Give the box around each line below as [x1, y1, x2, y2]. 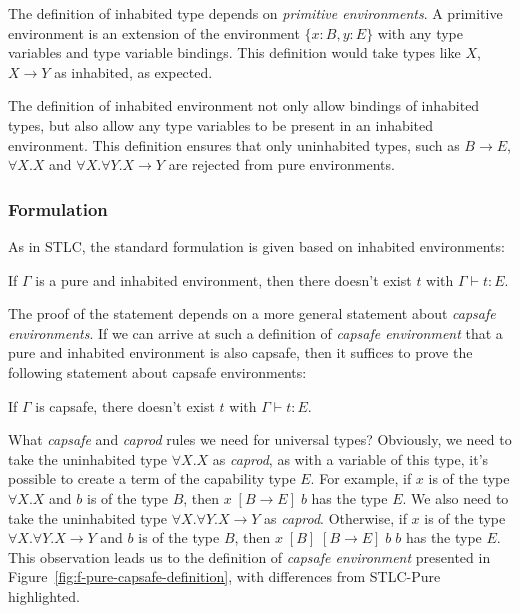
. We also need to [402, 487, 509, 508]
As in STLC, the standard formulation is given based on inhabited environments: [8, 235, 505, 256]
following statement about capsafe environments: [8, 361, 307, 382]
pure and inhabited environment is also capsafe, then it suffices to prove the [8, 342, 473, 363]
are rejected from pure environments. [168, 154, 395, 175]
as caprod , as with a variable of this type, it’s [212, 448, 489, 469]
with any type [377, 22, 463, 43]
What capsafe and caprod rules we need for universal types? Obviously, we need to [8, 429, 512, 450]
